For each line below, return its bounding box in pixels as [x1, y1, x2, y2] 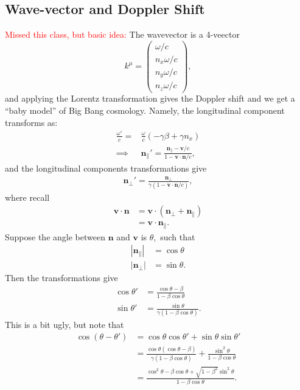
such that [160, 230, 195, 243]
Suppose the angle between [5, 230, 105, 243]
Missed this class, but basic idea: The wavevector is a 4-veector [5, 28, 240, 41]
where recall [5, 190, 50, 203]
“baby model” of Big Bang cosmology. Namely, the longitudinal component [5, 104, 285, 117]
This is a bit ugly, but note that [5, 318, 124, 331]
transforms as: [5, 116, 58, 128]
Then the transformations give [5, 271, 118, 284]
